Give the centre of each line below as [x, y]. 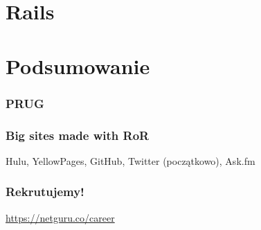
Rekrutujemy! [45, 192]
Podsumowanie [78, 65]
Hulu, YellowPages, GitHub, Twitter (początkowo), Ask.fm [130, 160]
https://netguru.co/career [60, 217]
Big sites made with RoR [78, 135]
